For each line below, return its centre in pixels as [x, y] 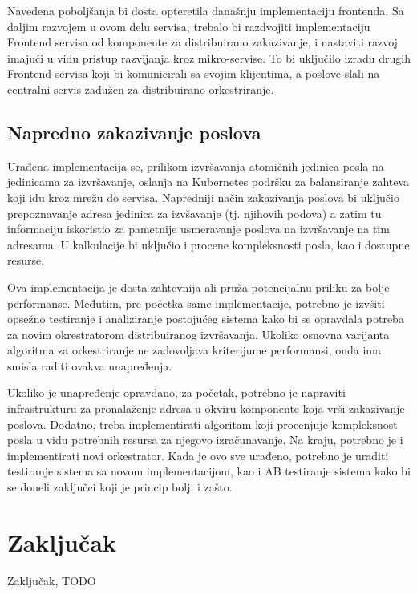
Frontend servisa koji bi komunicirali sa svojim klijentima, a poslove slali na [194, 73]
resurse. [26, 260]
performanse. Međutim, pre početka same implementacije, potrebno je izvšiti [196, 303]
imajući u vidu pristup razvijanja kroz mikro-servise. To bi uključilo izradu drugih [209, 57]
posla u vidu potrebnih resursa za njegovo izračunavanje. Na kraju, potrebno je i [205, 440]
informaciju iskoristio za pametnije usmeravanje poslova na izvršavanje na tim [198, 229]
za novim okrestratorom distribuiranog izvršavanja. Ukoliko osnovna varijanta [198, 334]
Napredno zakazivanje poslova [134, 132]
